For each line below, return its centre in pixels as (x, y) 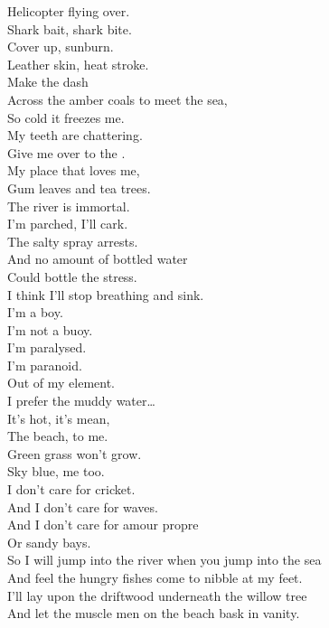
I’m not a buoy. (50, 329)
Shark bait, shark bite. (70, 28)
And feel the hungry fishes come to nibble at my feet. (155, 577)
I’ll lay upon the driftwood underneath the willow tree (157, 595)
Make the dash (48, 82)
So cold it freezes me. (66, 117)
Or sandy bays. (49, 542)
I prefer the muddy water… (81, 401)
